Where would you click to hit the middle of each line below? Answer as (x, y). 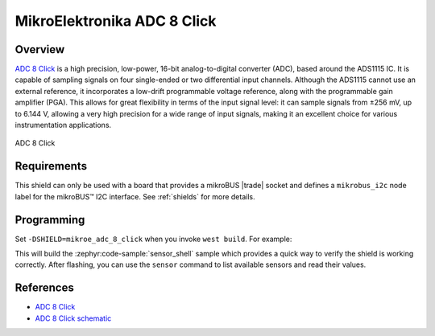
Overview (40, 49)
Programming (50, 220)
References (44, 288)
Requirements (51, 166)
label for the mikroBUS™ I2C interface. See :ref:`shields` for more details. (135, 196)
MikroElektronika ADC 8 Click (116, 21)
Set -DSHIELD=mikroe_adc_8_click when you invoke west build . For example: (153, 239)
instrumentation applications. (63, 125)
